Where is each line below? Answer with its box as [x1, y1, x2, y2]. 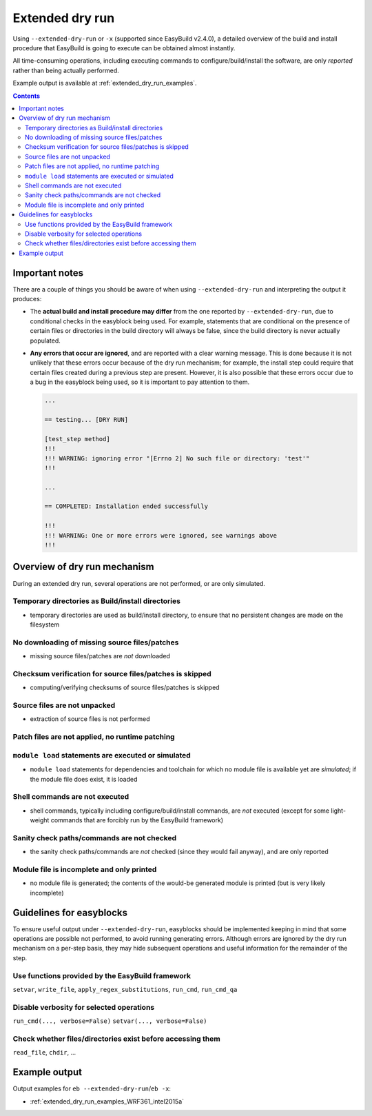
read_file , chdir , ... [12, 1048, 76, 1057]
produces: [12, 295, 42, 303]
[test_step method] [44, 435, 110, 443]
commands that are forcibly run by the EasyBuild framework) [50, 816, 224, 824]
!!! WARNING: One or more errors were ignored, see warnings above [44, 531, 278, 539]
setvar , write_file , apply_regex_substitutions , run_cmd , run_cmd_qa [12, 985, 238, 993]
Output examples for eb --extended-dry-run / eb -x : [12, 1084, 172, 1093]
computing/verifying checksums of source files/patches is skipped [30, 683, 220, 692]
